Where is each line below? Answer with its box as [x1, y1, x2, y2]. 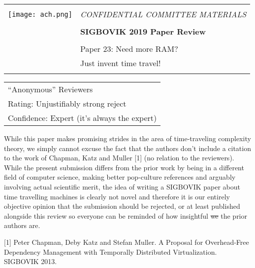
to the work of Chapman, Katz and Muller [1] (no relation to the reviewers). [4, 153, 234, 163]
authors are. [4, 220, 40, 230]
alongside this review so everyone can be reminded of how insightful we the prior [4, 210, 247, 221]
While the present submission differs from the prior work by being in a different [4, 162, 244, 172]
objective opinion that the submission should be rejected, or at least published [4, 201, 240, 211]
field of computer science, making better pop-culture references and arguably [4, 172, 236, 182]
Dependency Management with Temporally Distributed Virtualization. [4, 246, 217, 257]
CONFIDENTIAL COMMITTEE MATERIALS [80, 8, 247, 20]
